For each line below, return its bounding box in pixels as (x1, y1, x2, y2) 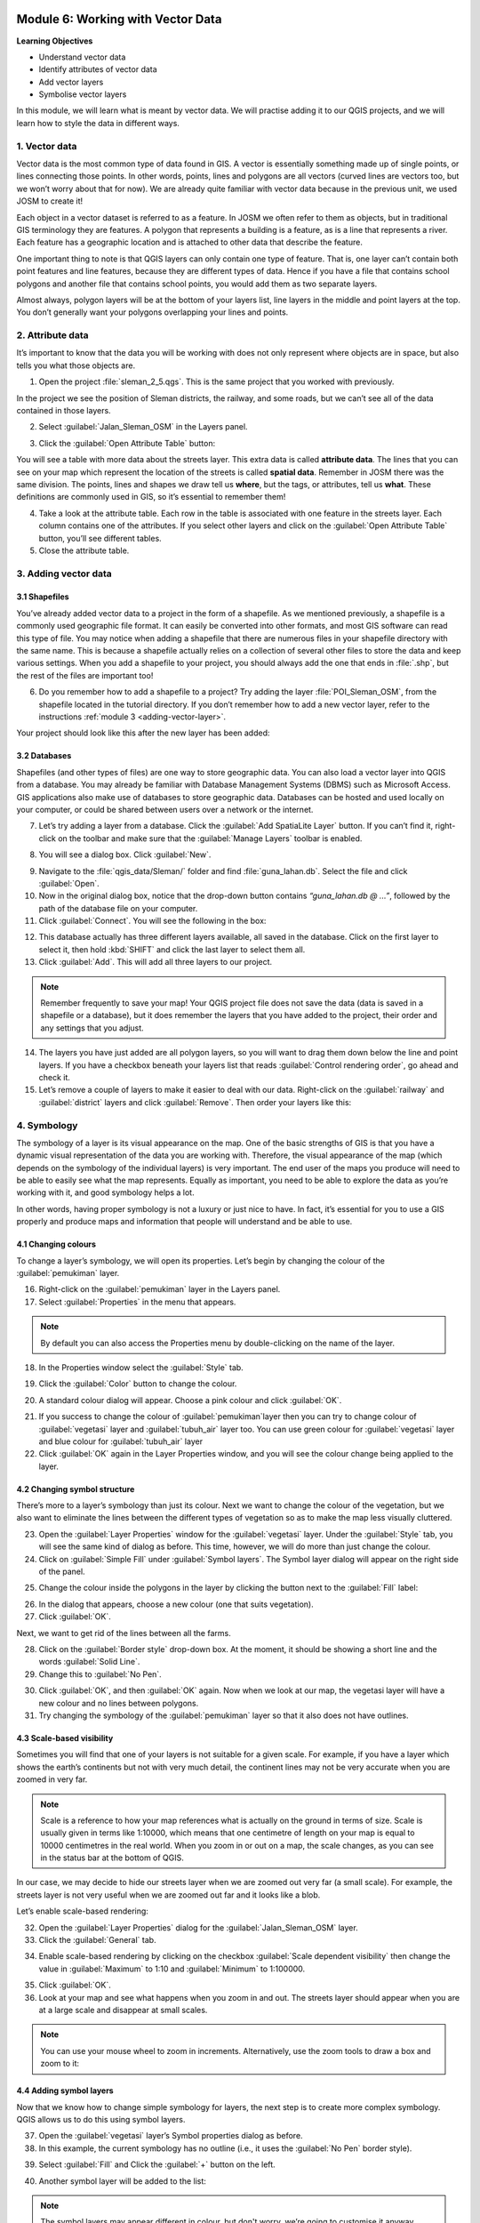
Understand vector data (38, 52, 126, 62)
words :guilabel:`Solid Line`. (38, 1657, 140, 1667)
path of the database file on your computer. (38, 903, 198, 913)
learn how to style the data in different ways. (16, 117, 180, 128)
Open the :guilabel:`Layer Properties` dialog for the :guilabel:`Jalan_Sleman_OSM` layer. (38, 1922, 359, 1933)
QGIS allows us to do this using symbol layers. (16, 2114, 186, 2124)
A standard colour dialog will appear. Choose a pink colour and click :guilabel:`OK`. (38, 1394, 342, 1405)
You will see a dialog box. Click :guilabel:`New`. (38, 849, 212, 860)
